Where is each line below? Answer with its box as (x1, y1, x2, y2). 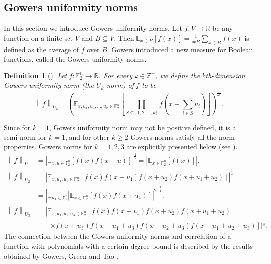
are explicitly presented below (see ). (126, 141, 238, 152)
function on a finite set (4, 32, 73, 43)
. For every (98, 70, 133, 80)
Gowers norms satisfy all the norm (130, 132, 235, 142)
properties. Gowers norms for (4, 141, 92, 152)
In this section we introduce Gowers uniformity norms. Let (4, 23, 182, 33)
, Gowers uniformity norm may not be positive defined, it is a (49, 122, 236, 132)
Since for (4, 122, 31, 132)
